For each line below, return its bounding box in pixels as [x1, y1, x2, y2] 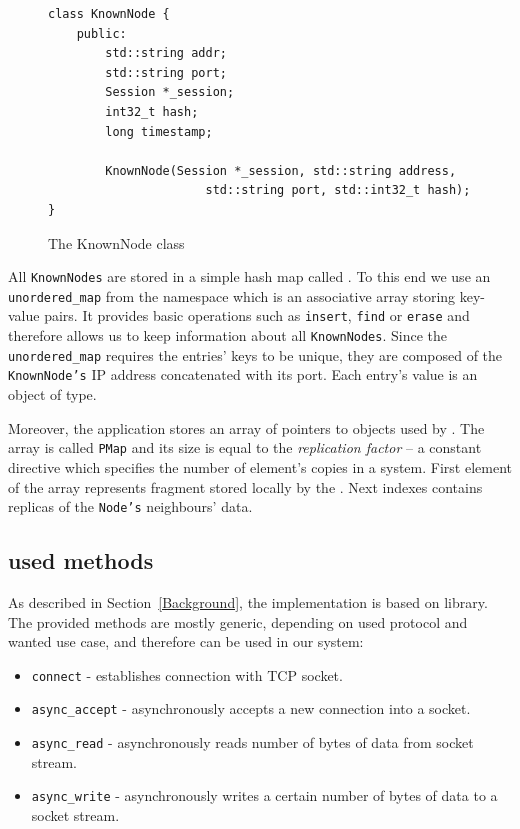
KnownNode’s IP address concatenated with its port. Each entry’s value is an [8, 364, 478, 385]
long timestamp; [105, 124, 213, 139]
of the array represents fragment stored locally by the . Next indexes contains [8, 476, 483, 497]
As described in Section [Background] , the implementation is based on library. [8, 591, 488, 612]
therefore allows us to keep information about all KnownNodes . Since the [8, 325, 447, 346]
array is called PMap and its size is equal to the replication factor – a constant [8, 437, 482, 458]
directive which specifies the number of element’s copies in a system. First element [8, 456, 512, 477]
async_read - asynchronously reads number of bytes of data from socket [31, 732, 474, 753]
